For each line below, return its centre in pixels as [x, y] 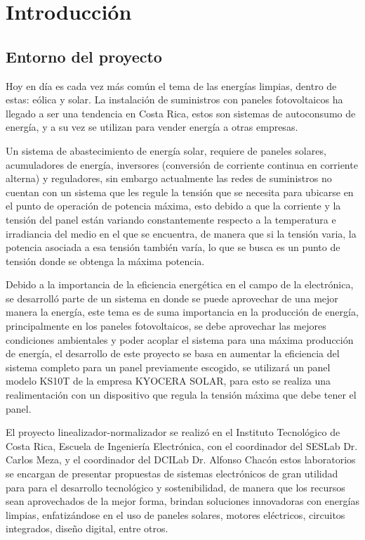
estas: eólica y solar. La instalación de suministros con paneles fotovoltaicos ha [174, 99]
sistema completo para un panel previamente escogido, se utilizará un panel [168, 367]
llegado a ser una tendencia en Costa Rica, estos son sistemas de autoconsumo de [181, 113]
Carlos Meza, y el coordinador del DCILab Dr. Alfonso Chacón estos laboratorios [181, 459]
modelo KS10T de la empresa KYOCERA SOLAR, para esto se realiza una [168, 381]
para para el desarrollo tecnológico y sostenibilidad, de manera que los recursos [175, 487]
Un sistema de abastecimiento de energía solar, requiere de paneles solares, [166, 150]
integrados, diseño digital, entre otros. [87, 528]
